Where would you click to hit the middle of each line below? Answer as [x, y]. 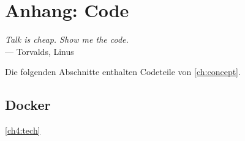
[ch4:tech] [23, 130]
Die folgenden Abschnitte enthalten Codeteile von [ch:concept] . [123, 72]
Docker [28, 105]
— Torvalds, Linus [40, 51]
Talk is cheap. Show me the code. [67, 39]
